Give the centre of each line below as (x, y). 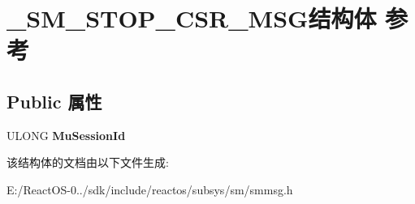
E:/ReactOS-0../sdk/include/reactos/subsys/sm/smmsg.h (150, 189)
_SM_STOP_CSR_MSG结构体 (192, 18)
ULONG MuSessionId (66, 135)
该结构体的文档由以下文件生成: (88, 162)
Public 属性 (54, 101)
